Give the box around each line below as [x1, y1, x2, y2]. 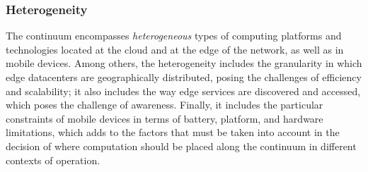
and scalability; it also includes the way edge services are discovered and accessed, [6, 83, 361, 98]
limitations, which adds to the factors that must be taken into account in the [6, 125, 340, 140]
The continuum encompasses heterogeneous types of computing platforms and [6, 28, 342, 43]
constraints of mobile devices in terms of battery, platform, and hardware [6, 111, 323, 125]
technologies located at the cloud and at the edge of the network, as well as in [6, 42, 344, 56]
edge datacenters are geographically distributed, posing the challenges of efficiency [6, 70, 362, 84]
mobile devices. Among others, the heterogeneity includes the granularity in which [6, 56, 362, 70]
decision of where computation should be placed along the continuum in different [6, 138, 357, 153]
